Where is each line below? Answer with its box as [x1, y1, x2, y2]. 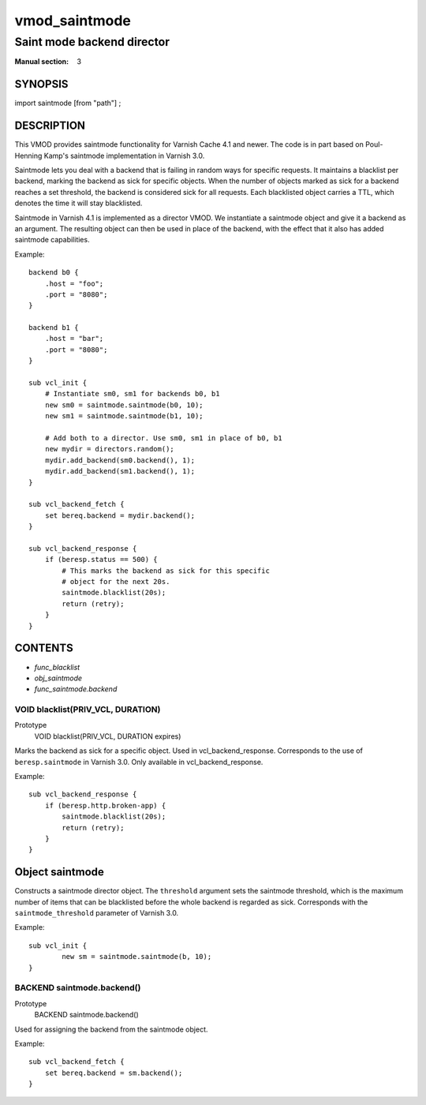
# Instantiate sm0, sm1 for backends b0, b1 [44, 389, 220, 399]
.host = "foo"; [44, 279, 104, 288]
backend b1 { [28, 324, 79, 332]
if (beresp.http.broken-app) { [44, 801, 166, 810]
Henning [14, 151, 43, 160]
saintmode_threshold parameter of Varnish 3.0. [14, 908, 179, 918]
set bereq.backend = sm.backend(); [44, 1068, 183, 1077]
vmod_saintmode [14, 12, 132, 29]
